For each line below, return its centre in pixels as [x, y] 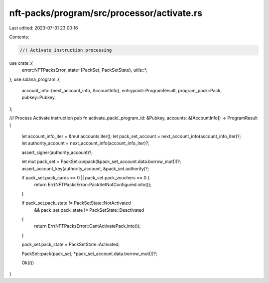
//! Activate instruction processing [66, 50]
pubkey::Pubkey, [39, 98]
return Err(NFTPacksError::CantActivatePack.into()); [87, 226]
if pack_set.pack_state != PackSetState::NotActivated [76, 203]
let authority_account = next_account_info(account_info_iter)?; [85, 143]
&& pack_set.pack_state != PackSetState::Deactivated [89, 210]
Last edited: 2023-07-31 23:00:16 [44, 28]
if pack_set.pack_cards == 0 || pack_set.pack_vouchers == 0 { [86, 177]
